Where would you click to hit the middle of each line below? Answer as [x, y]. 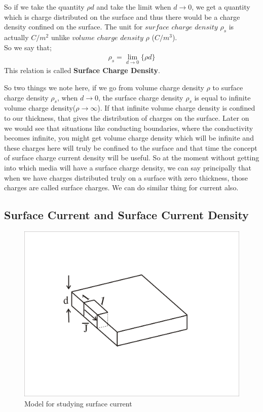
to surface [228, 88]
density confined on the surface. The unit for [73, 27]
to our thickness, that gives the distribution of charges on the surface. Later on [127, 118]
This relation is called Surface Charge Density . [82, 70]
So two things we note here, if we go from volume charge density [104, 88]
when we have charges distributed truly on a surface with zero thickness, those [126, 177]
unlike [60, 37]
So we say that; [28, 47]
